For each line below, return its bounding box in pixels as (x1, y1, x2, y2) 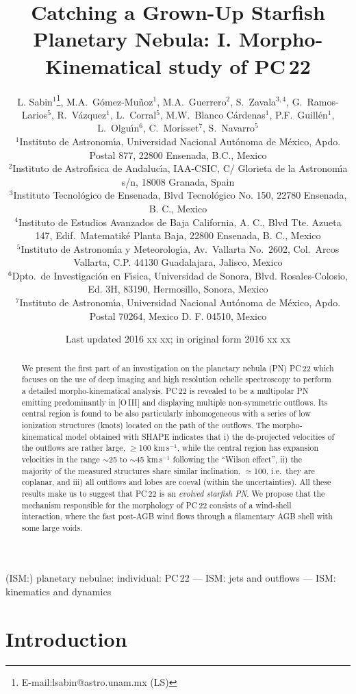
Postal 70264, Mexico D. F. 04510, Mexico (89, 308, 267, 323)
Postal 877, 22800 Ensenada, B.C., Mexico (89, 147, 267, 162)
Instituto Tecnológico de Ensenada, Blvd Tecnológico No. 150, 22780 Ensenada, (13, 188, 347, 202)
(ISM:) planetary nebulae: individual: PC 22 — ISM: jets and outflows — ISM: (5, 571, 336, 585)
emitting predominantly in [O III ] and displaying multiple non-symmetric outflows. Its (21, 396, 328, 408)
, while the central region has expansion (177, 442, 319, 454)
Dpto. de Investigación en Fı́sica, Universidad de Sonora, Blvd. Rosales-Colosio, (12, 268, 348, 282)
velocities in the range (21, 453, 100, 464)
